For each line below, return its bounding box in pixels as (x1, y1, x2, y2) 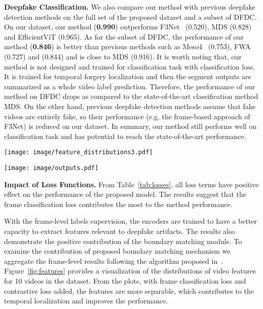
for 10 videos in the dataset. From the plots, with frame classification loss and (4, 275, 246, 286)
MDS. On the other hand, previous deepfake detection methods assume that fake (4, 100, 256, 111)
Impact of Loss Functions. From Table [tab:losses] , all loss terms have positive (4, 179, 259, 189)
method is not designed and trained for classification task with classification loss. (4, 61, 255, 72)
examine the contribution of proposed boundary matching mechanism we (4, 246, 231, 256)
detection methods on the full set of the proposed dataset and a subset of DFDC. (4, 11, 257, 22)
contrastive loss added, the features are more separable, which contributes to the (4, 285, 254, 296)
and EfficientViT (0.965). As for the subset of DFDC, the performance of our (4, 31, 244, 42)
